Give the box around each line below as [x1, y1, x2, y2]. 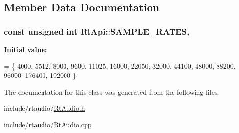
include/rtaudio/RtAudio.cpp [4, 119, 92, 129]
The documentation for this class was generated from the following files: [4, 86, 219, 96]
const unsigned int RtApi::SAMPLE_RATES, [4, 25, 190, 37]
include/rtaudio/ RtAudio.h [4, 103, 85, 113]
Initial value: [4, 44, 47, 54]
